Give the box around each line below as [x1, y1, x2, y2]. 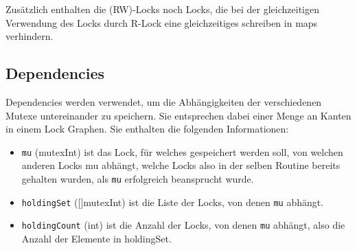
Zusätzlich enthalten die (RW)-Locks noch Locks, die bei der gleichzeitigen [5, 2, 319, 16]
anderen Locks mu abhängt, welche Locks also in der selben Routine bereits [21, 158, 341, 172]
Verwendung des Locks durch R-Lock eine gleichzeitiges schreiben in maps [5, 15, 318, 30]
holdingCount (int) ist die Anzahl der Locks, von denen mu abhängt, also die [21, 218, 345, 232]
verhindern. [5, 29, 54, 43]
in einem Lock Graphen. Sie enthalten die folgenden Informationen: [5, 122, 289, 136]
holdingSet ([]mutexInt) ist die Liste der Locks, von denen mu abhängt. [21, 194, 324, 209]
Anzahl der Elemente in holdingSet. [21, 231, 172, 245]
